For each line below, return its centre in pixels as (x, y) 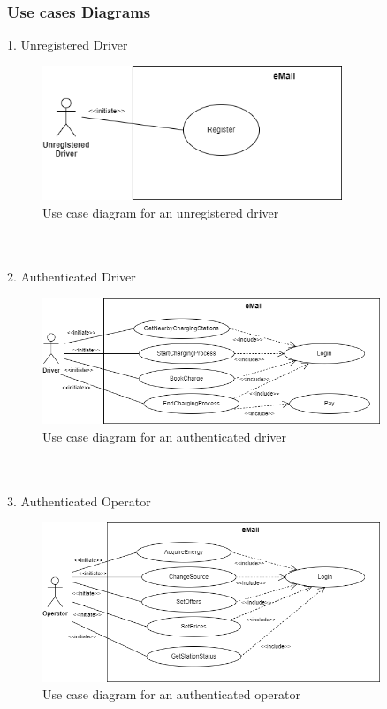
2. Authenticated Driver (72, 277)
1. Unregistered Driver (68, 45)
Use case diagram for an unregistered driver (161, 212)
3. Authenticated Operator (79, 501)
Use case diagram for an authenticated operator (171, 694)
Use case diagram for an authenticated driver (165, 436)
